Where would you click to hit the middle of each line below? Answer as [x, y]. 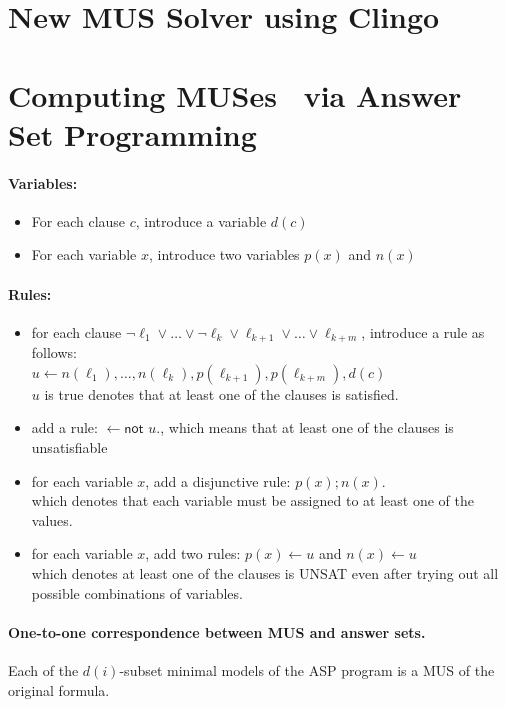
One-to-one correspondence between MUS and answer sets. [217, 631]
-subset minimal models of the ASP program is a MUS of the [307, 669]
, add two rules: [193, 553]
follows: [54, 352]
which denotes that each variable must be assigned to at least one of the [252, 500]
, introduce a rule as [423, 331]
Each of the [43, 669]
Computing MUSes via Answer [235, 94]
